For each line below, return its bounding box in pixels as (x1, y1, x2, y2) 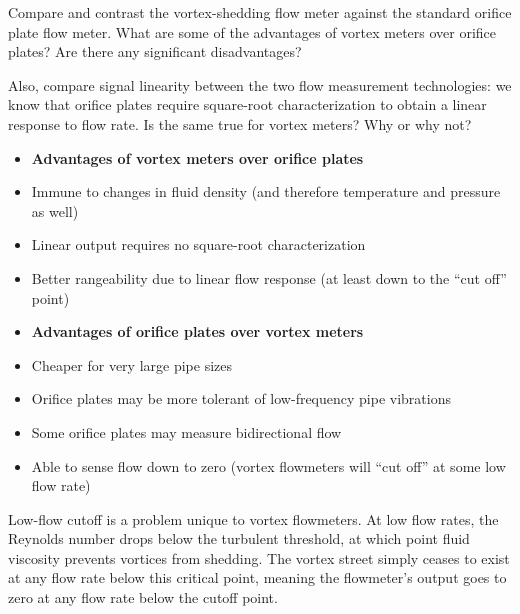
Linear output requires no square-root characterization (31, 234, 366, 255)
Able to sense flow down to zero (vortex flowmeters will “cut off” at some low (31, 455, 506, 476)
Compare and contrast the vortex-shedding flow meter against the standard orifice (8, 2, 512, 22)
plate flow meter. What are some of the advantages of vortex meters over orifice (8, 21, 497, 42)
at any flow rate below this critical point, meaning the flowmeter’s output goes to (8, 567, 507, 588)
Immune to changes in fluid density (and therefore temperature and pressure (31, 181, 501, 202)
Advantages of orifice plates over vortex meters (31, 321, 364, 342)
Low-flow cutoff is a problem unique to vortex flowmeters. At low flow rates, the (8, 508, 499, 529)
